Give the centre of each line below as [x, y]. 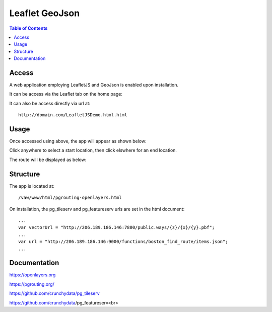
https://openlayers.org [32, 275]
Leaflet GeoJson [45, 13]
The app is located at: [32, 186]
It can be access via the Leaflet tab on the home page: [66, 94]
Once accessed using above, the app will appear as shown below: [78, 141]
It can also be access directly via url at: [50, 103]
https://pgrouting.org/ [32, 284]
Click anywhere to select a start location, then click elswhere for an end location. [93, 150]
